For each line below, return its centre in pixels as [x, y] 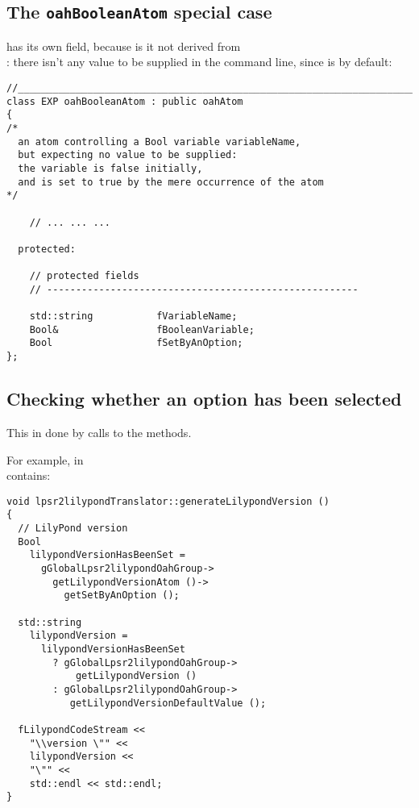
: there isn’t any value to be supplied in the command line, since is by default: [199, 62]
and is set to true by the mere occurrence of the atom [171, 182]
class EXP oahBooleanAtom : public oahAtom [125, 101]
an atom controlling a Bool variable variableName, [160, 142]
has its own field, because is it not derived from [124, 46]
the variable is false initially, [110, 168]
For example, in [45, 459]
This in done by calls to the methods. [99, 432]
